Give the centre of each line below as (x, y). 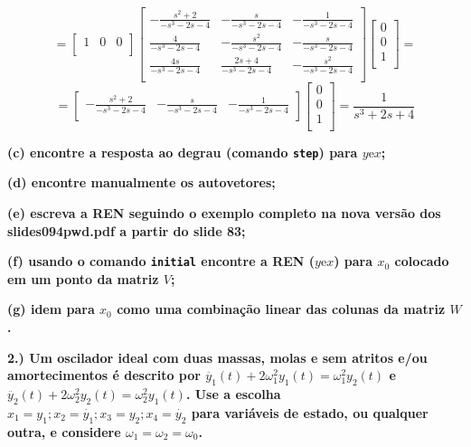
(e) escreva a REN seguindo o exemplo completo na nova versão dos (224, 212)
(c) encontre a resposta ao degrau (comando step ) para (183, 152)
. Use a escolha (233, 393)
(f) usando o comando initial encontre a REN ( (161, 261)
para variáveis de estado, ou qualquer (310, 412)
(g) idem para (51, 309)
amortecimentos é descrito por (104, 375)
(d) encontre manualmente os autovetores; (141, 182)
